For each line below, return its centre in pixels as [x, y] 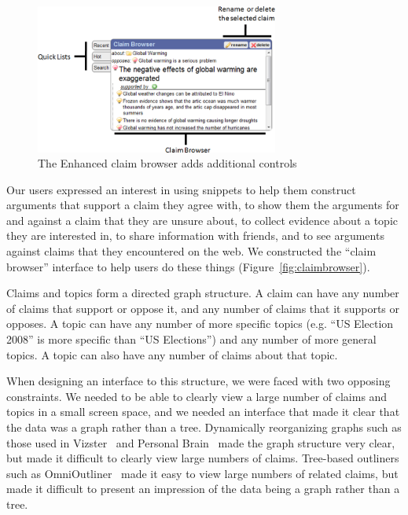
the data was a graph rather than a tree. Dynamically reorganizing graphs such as [204, 427]
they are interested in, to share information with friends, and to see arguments [195, 235]
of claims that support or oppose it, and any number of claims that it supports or [203, 308]
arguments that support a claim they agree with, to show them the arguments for [203, 205]
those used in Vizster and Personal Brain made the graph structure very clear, [201, 442]
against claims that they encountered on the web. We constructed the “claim [191, 251]
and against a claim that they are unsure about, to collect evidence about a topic [202, 220]
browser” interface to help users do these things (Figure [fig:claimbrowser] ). [188, 266]
